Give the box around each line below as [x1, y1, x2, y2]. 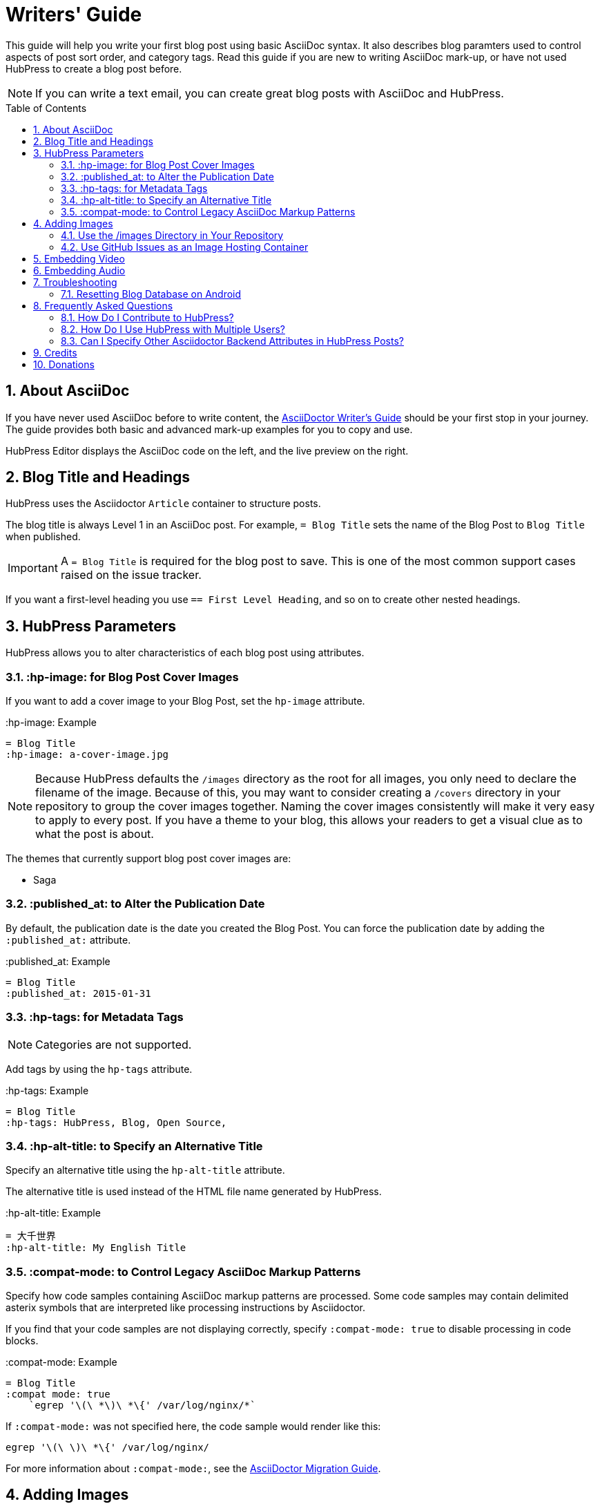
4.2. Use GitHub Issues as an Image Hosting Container [61, 240, 309, 253]
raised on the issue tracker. [60, 568, 202, 582]
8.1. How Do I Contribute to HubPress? [61, 311, 234, 323]
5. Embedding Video [33, 252, 125, 265]
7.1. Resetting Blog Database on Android [61, 287, 242, 300]
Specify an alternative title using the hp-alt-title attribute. [6, 1164, 285, 1176]
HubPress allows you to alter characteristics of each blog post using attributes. [6, 647, 365, 659]
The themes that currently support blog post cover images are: [6, 852, 291, 865]
